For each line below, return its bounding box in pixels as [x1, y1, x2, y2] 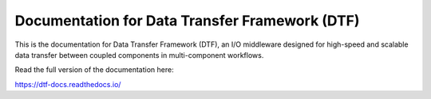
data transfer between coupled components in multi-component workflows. [14, 50, 264, 59]
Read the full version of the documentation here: [14, 65, 175, 74]
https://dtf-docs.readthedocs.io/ [14, 79, 121, 89]
